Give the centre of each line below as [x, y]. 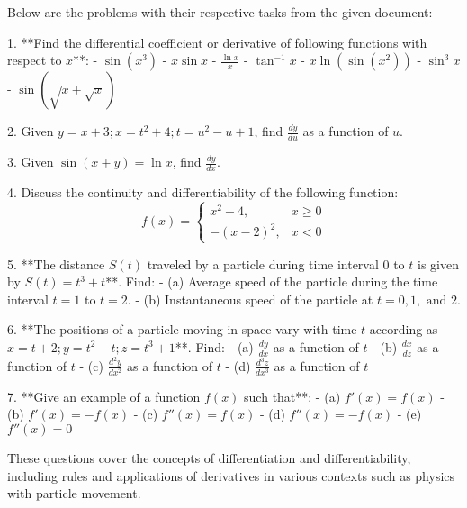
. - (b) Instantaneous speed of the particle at [250, 299]
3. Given [31, 162]
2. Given [31, 131]
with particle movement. [74, 493]
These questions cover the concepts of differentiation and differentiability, [209, 458]
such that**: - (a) [292, 396]
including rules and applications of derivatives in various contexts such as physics [231, 475]
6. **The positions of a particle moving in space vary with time [182, 329]
